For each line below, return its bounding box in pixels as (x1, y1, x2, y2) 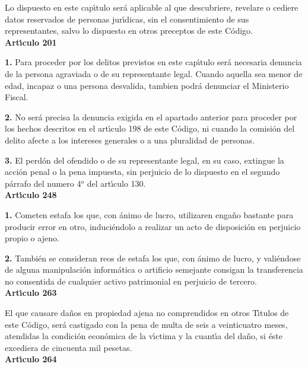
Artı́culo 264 (5, 353, 57, 365)
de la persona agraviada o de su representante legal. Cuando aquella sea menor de (5, 67, 303, 79)
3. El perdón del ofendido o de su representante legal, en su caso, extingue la (5, 154, 284, 166)
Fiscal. (5, 91, 28, 103)
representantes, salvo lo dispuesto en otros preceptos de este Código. (5, 24, 253, 37)
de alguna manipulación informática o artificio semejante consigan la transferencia (5, 263, 303, 276)
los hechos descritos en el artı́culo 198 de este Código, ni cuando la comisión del (5, 122, 295, 135)
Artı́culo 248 (5, 189, 57, 201)
